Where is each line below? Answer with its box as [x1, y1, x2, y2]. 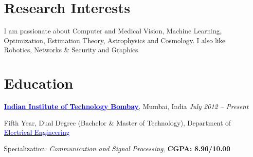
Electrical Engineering [4, 127, 70, 137]
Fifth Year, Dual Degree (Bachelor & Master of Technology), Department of [4, 117, 231, 127]
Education [4, 73, 73, 93]
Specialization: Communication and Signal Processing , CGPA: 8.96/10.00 [4, 143, 231, 153]
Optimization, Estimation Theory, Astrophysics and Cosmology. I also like [4, 35, 225, 45]
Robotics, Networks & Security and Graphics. [4, 45, 140, 55]
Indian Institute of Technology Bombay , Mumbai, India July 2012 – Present [4, 101, 249, 111]
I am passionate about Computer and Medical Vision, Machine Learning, [4, 26, 222, 36]
